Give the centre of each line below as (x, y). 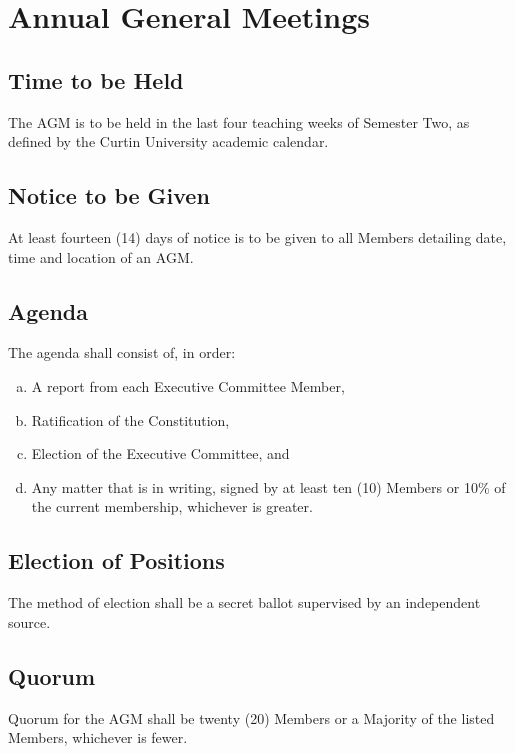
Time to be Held (96, 79)
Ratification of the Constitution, (130, 419)
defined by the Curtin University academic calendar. (168, 141)
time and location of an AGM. (101, 256)
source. (29, 621)
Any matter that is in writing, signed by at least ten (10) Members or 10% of (268, 486)
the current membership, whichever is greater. (172, 506)
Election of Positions (116, 560)
